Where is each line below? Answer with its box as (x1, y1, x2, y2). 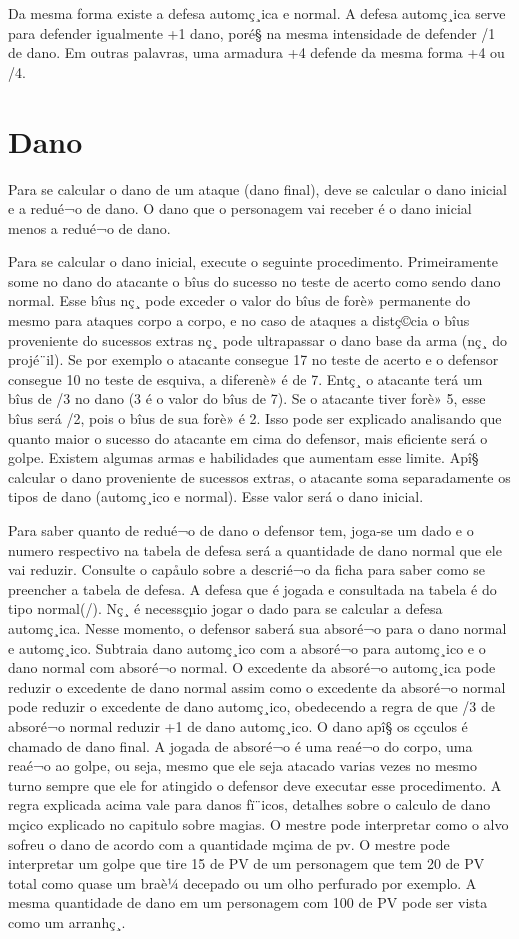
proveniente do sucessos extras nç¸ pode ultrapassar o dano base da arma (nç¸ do (8, 329, 507, 350)
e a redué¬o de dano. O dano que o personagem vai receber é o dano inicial (8, 198, 472, 219)
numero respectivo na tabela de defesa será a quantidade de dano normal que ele (8, 539, 502, 560)
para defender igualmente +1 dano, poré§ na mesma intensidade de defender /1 (8, 22, 496, 43)
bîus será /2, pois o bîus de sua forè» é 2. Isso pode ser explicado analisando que (8, 408, 502, 429)
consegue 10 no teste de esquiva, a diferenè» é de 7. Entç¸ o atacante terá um (8, 368, 483, 389)
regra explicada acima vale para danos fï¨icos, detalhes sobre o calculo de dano (8, 794, 491, 815)
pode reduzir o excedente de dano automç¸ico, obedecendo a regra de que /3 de (8, 696, 496, 717)
